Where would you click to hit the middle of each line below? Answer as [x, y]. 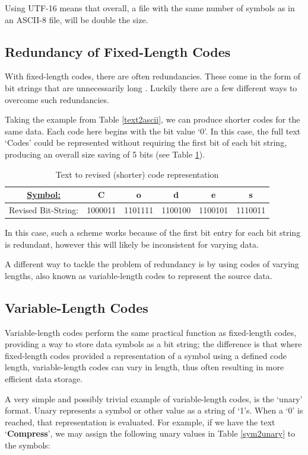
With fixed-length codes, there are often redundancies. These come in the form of [153, 76]
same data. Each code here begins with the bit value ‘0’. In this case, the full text [153, 131]
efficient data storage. [44, 379]
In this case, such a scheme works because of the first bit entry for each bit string [153, 233]
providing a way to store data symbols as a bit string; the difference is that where [153, 344]
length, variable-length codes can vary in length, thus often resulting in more [145, 367]
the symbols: [28, 445]
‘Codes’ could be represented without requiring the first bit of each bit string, [146, 142]
